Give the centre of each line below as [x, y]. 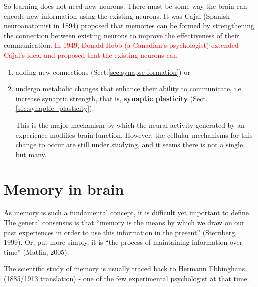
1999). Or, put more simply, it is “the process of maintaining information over [123, 242]
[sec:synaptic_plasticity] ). [55, 108]
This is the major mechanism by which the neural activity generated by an [130, 125]
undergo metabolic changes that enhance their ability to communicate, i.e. [129, 89]
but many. [31, 154]
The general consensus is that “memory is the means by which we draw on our [124, 222]
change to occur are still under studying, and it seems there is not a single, [130, 144]
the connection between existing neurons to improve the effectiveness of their [122, 35]
